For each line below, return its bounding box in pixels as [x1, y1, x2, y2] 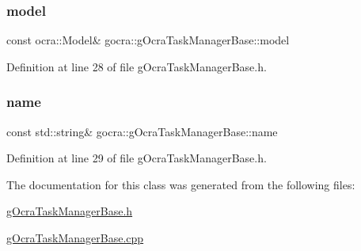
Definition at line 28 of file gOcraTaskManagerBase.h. [6, 58, 267, 74]
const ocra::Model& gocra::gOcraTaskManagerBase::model [6, 32, 290, 48]
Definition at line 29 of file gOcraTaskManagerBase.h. [6, 150, 267, 166]
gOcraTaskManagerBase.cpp [6, 230, 144, 245]
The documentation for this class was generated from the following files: [6, 176, 355, 192]
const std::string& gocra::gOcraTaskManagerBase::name [6, 123, 278, 139]
